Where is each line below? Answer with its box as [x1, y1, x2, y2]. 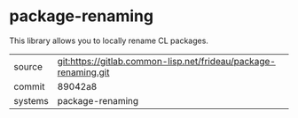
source [13, 60, 43, 72]
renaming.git [57, 66, 110, 78]
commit [13, 80, 45, 92]
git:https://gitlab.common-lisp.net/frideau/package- [57, 55, 277, 67]
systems [13, 94, 49, 107]
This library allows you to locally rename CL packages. [9, 35, 208, 46]
